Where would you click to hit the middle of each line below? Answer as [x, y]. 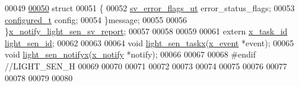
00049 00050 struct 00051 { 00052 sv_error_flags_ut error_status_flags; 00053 [150, 8]
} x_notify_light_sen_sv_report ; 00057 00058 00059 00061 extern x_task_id [146, 31]
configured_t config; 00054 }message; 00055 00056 [96, 19]
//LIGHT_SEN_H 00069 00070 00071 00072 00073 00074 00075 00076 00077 [146, 66]
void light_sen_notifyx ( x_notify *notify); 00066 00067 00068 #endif [130, 54]
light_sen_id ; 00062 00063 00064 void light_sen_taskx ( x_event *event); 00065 [149, 42]
